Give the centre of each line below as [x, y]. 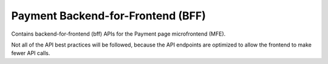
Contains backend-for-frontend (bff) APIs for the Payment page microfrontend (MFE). [118, 34]
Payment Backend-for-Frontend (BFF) [108, 16]
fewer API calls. [31, 53]
